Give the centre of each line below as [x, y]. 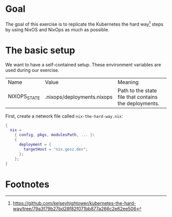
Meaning [128, 82]
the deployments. [138, 103]
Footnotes [27, 184]
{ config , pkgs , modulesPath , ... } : [55, 135]
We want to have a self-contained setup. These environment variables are [83, 64]
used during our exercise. [33, 70]
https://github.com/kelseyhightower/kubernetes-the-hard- [74, 203]
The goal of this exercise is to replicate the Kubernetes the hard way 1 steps [84, 24]
